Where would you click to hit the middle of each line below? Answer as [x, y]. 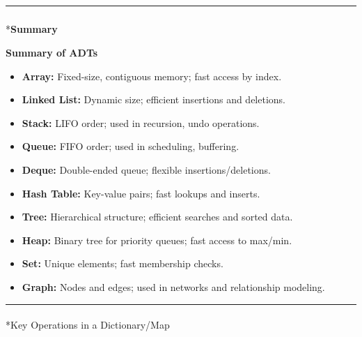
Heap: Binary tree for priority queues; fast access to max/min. [157, 240]
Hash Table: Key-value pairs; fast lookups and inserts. [141, 193]
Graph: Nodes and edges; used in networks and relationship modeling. [173, 286]
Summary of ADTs [52, 52]
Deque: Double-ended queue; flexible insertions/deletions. [146, 169]
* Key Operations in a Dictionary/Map [88, 325]
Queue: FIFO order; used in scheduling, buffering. [131, 146]
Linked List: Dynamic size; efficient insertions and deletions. [154, 99]
